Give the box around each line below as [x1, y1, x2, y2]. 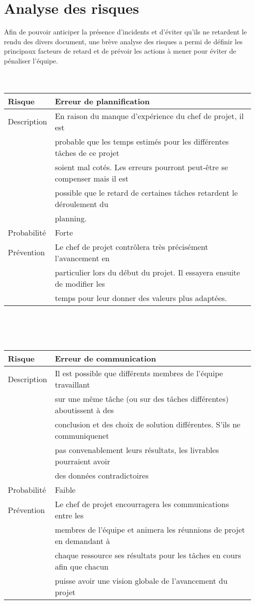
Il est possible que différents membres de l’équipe [54, 367, 223, 379]
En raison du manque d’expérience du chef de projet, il [54, 110, 244, 121]
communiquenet [54, 430, 109, 442]
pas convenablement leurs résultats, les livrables [54, 444, 219, 456]
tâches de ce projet [54, 147, 120, 158]
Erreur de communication [54, 353, 156, 364]
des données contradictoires [54, 470, 149, 482]
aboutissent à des [54, 404, 114, 416]
